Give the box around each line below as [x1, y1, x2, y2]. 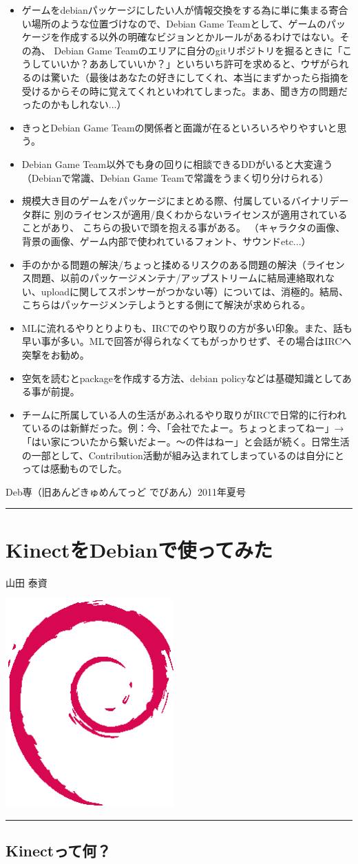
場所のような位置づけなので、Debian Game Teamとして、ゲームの [31, 16, 327, 30]
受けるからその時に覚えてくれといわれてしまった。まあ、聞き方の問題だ [21, 83, 348, 98]
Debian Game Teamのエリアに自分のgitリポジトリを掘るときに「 [54, 43, 343, 57]
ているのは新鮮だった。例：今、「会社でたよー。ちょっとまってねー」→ [21, 421, 344, 435]
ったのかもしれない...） [21, 97, 127, 112]
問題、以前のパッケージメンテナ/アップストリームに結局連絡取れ [31, 271, 326, 285]
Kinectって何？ [6, 840, 112, 861]
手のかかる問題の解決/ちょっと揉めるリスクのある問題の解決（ [21, 257, 306, 271]
